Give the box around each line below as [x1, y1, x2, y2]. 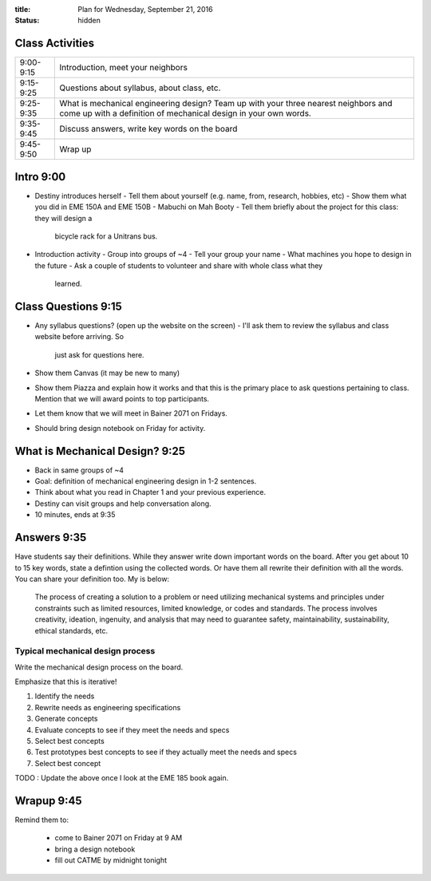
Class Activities [14, 37, 95, 50]
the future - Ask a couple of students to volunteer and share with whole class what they [34, 260, 323, 271]
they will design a [34, 213, 93, 223]
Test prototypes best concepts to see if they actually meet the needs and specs [34, 747, 297, 757]
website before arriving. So [34, 332, 124, 342]
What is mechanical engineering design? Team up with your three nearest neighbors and [59, 98, 393, 109]
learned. [54, 279, 83, 289]
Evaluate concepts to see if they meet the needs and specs [34, 725, 230, 734]
